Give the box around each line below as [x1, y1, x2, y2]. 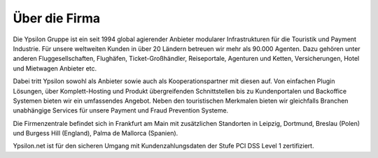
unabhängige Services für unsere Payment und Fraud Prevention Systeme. [13, 106, 229, 115]
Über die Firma [13, 10, 101, 26]
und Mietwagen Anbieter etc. [13, 64, 97, 73]
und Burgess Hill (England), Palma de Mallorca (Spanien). [13, 129, 178, 138]
